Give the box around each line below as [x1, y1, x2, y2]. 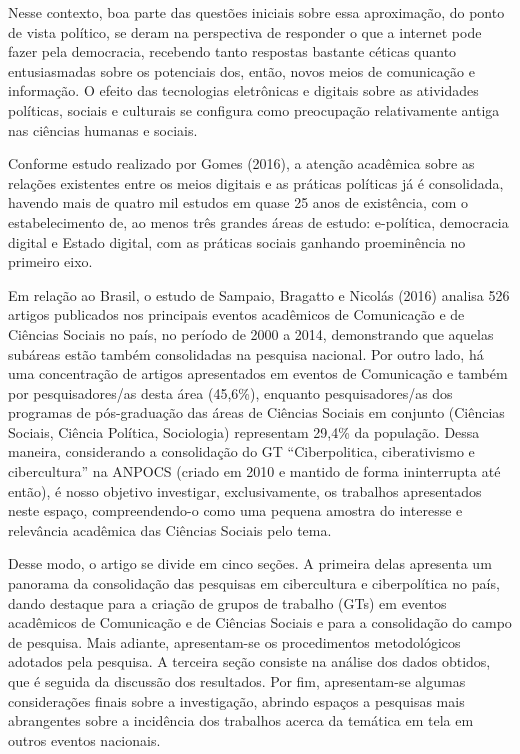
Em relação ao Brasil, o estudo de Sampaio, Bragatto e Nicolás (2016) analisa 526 [8, 284, 510, 305]
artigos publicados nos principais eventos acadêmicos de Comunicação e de [8, 304, 465, 325]
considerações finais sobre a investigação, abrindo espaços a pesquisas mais [8, 690, 465, 711]
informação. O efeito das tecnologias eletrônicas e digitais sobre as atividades [8, 80, 479, 101]
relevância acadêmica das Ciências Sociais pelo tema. [8, 519, 332, 540]
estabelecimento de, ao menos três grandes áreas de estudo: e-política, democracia [8, 211, 509, 232]
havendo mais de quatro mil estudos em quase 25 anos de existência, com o [8, 192, 469, 213]
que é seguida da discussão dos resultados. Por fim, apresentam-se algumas [8, 671, 466, 691]
